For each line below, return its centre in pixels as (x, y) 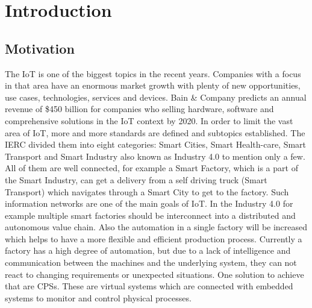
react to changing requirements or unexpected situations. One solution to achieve (154, 274)
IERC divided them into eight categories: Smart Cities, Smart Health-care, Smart (156, 144)
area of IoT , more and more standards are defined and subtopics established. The (155, 132)
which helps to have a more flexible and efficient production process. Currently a (154, 238)
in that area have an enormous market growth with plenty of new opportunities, (153, 85)
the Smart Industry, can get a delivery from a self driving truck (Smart (136, 179)
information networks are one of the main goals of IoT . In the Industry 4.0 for (149, 203)
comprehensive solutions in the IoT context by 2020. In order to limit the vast (149, 120)
